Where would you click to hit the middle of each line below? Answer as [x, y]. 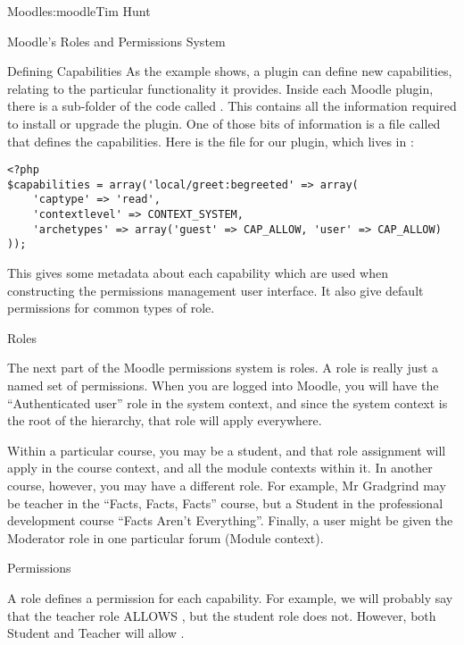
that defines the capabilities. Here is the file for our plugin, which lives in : [211, 141]
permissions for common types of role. [111, 308]
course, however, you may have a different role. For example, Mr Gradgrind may [227, 486]
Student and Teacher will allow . [96, 633]
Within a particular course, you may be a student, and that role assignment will [227, 450]
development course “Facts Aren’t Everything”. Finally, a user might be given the [230, 520]
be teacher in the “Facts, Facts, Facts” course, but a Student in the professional [225, 503]
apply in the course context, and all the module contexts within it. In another [220, 468]
